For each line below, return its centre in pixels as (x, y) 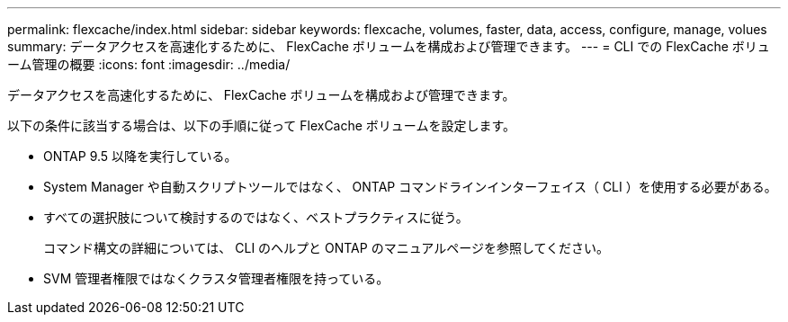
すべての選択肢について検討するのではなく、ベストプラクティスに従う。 (256, 217)
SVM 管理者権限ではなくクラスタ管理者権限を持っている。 (216, 278)
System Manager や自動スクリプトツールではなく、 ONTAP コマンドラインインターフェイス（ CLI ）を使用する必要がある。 (410, 187)
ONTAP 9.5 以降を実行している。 (140, 156)
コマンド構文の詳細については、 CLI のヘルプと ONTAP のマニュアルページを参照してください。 (327, 248)
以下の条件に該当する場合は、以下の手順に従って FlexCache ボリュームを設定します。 (262, 125)
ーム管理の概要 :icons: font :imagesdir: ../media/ (149, 64)
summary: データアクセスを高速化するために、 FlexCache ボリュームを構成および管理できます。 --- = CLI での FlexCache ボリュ (389, 46)
